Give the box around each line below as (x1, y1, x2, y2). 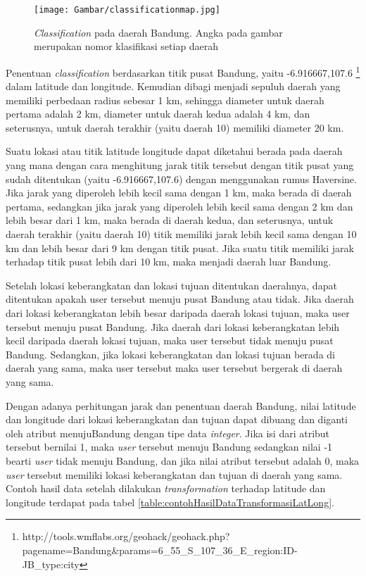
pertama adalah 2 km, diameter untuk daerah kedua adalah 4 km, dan (6, 106, 310, 121)
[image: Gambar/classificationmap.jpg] (34, 5, 220, 15)
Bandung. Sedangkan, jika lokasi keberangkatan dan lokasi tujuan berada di (6, 346, 335, 361)
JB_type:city (22, 556, 80, 571)
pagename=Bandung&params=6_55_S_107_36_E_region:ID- (22, 542, 298, 557)
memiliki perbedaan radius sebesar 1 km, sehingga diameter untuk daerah (6, 92, 324, 107)
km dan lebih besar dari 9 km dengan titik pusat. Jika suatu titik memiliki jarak (6, 240, 354, 255)
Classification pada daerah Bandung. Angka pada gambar (34, 25, 283, 39)
